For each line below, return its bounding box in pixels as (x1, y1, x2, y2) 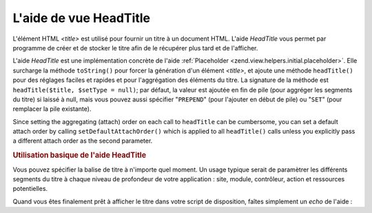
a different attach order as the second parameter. (12, 136, 153, 145)
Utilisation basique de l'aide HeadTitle (12, 150, 147, 160)
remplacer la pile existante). (12, 105, 92, 113)
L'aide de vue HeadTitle (12, 10, 151, 26)
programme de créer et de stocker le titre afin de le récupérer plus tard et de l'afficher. (12, 43, 258, 52)
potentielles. (12, 185, 48, 193)
